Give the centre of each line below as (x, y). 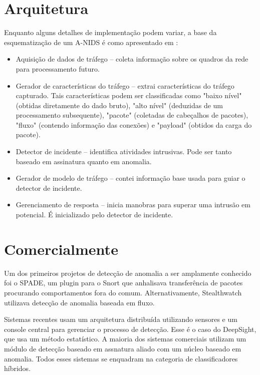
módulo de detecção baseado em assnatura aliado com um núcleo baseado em (123, 348)
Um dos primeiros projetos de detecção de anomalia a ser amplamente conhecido (128, 273)
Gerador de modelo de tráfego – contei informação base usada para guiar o (131, 178)
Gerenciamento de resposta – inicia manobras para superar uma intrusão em (133, 205)
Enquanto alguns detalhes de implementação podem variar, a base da (110, 32)
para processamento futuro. (58, 68)
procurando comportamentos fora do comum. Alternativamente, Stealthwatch (123, 292)
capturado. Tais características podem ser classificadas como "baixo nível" (129, 95)
